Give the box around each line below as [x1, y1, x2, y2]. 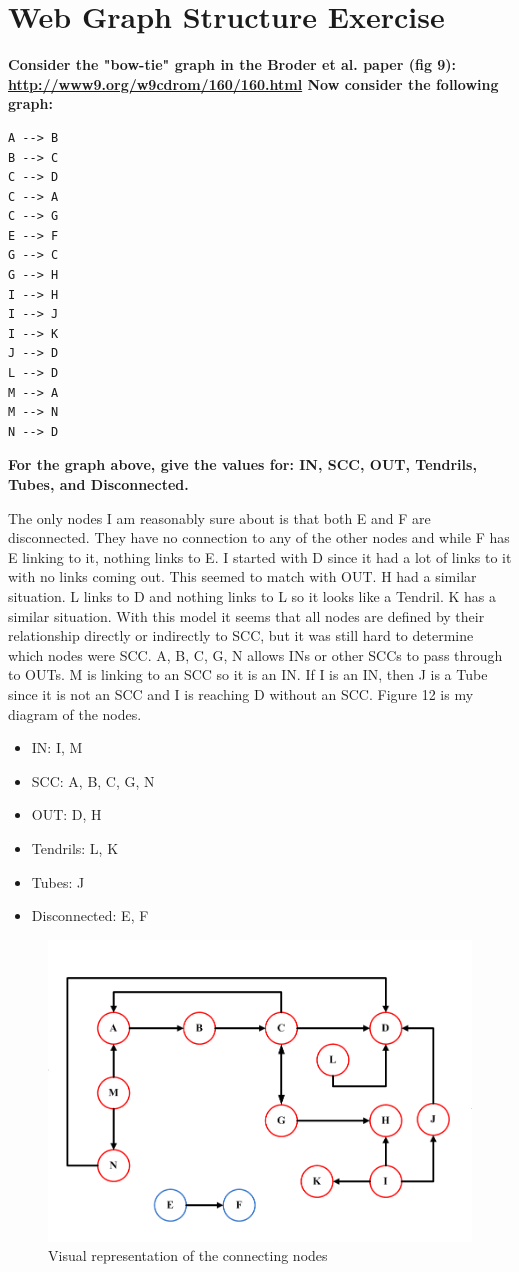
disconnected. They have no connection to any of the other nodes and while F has [8, 527, 510, 548]
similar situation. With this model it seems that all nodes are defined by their [8, 605, 485, 626]
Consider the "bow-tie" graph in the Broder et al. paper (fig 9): [8, 54, 457, 75]
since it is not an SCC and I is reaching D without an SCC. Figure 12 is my [8, 683, 474, 704]
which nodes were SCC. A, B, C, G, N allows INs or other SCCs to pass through [8, 644, 503, 665]
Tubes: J [31, 871, 85, 892]
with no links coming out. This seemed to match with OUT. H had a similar [8, 566, 477, 587]
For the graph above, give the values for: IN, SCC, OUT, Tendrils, [8, 454, 477, 475]
